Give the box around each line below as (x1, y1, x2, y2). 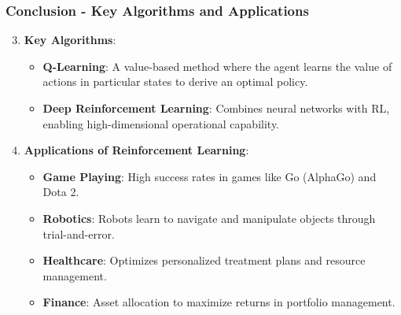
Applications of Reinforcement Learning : (24, 142, 249, 158)
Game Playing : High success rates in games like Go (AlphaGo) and (42, 168, 377, 184)
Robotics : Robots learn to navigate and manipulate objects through (42, 209, 376, 226)
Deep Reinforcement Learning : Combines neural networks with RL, (42, 100, 390, 116)
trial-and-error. (42, 225, 115, 242)
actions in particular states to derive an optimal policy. (42, 73, 308, 90)
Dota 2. (42, 183, 79, 200)
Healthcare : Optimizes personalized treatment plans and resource (42, 252, 366, 269)
